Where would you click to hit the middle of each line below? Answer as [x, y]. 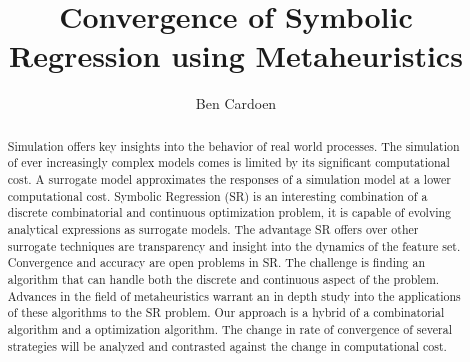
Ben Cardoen [236, 103]
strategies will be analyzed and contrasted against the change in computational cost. [227, 345]
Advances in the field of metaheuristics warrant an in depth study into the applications [234, 295]
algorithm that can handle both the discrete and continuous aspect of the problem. [223, 278]
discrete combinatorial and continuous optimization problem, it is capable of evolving [229, 212]
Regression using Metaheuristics [236, 55]
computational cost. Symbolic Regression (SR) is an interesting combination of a [217, 195]
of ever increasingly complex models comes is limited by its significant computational [228, 162]
